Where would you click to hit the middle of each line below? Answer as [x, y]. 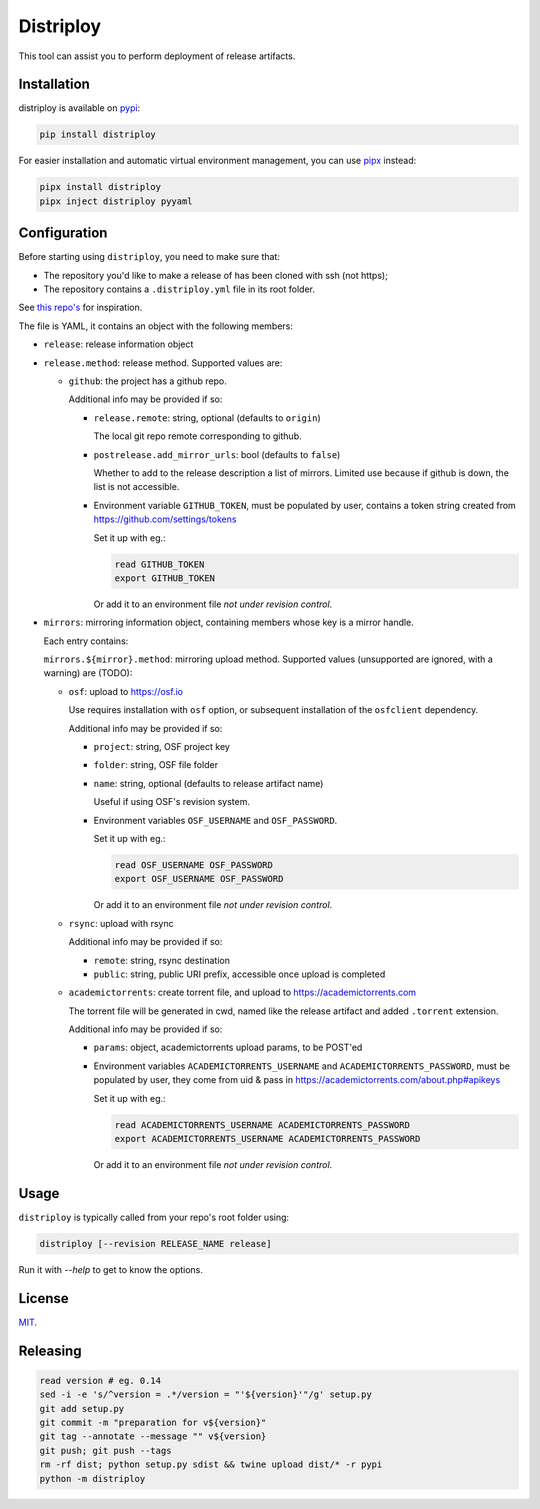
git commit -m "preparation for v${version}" [153, 1422]
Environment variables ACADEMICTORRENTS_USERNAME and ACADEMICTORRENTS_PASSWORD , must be [301, 1066]
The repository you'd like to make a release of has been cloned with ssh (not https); [216, 275]
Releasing [50, 1350]
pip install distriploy [98, 134]
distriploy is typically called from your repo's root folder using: [154, 1217]
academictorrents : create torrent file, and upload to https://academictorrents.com [242, 992]
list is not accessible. [136, 487]
